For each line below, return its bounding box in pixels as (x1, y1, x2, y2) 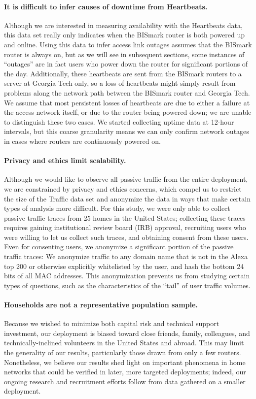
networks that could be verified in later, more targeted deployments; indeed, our (4, 366, 246, 377)
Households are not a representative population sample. (4, 299, 198, 310)
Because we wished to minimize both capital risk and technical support (4, 318, 219, 329)
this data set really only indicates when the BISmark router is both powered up (4, 30, 245, 40)
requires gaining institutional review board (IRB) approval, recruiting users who (4, 222, 246, 233)
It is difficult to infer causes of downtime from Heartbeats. (4, 1, 208, 11)
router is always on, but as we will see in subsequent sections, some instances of (4, 49, 245, 59)
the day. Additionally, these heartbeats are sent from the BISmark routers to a (4, 68, 242, 78)
